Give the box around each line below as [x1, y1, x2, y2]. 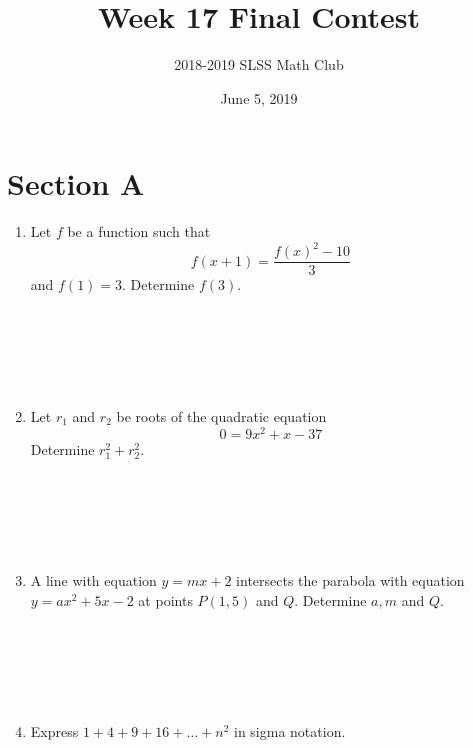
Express [30, 721, 79, 742]
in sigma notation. [234, 721, 346, 742]
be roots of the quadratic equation [116, 405, 327, 426]
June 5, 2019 [220, 87, 298, 108]
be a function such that [67, 221, 211, 242]
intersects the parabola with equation [236, 570, 465, 591]
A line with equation [30, 570, 157, 591]
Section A [7, 163, 145, 204]
